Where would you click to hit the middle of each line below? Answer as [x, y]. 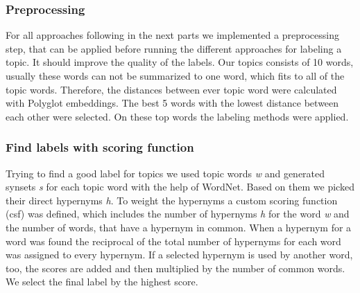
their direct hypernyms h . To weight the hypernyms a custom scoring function [172, 200]
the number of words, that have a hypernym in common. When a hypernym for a [179, 227]
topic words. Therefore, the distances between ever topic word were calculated [171, 89]
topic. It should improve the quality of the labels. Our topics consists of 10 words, [180, 62]
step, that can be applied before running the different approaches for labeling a [174, 48]
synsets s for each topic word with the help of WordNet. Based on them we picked [180, 187]
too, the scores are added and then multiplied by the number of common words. [175, 268]
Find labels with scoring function [100, 147]
